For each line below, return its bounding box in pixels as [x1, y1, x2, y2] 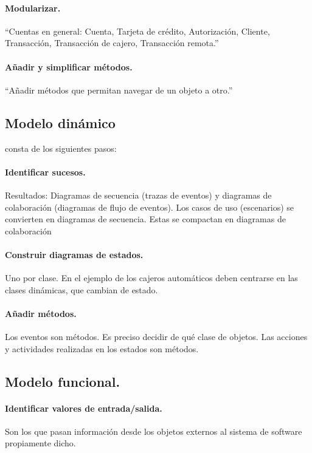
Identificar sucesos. [5, 165, 86, 178]
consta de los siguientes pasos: [5, 141, 117, 154]
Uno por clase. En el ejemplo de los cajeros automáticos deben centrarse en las [5, 271, 298, 284]
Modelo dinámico [5, 113, 116, 132]
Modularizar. [5, 1, 61, 14]
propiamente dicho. [5, 437, 76, 449]
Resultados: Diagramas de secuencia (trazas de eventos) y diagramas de [5, 188, 272, 201]
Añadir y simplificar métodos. [5, 60, 133, 73]
